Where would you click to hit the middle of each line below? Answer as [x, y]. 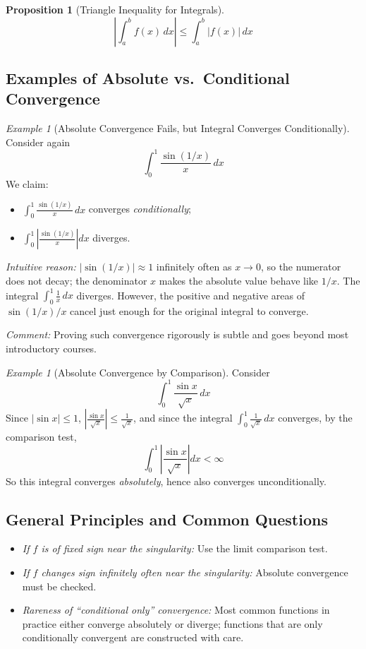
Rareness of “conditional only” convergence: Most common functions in [176, 610]
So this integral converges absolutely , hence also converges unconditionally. [166, 481]
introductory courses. [51, 349]
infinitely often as [194, 267]
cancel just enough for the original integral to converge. [189, 310]
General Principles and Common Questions [167, 519]
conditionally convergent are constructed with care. [133, 637]
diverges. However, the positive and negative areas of [191, 295]
